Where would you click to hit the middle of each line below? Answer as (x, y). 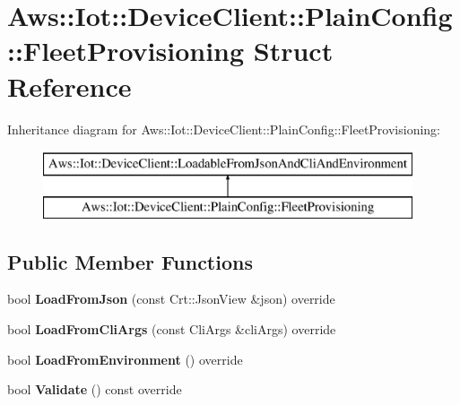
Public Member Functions (130, 261)
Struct (293, 51)
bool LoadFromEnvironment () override (125, 359)
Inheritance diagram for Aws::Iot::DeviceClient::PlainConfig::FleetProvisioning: (224, 129)
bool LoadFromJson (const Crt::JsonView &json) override (171, 299)
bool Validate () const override (95, 389)
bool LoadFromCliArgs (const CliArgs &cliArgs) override (172, 329)
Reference (69, 86)
